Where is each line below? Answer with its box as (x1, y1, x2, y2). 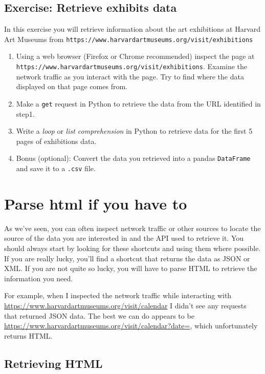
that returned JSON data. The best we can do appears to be (4, 310, 194, 321)
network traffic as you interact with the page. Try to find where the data (16, 71, 244, 81)
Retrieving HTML (4, 355, 103, 371)
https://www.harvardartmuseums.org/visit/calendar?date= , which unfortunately (4, 320, 258, 331)
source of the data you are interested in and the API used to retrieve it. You (4, 233, 244, 243)
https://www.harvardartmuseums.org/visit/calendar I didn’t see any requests (4, 300, 247, 310)
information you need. (4, 273, 73, 283)
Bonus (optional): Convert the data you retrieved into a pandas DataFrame (16, 153, 251, 163)
